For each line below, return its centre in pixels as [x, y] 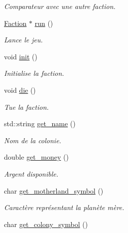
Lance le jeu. [23, 40]
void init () [21, 56]
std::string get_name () [40, 123]
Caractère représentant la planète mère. [64, 207]
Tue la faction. [26, 107]
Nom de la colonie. [33, 140]
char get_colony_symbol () [46, 224]
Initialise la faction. [34, 73]
